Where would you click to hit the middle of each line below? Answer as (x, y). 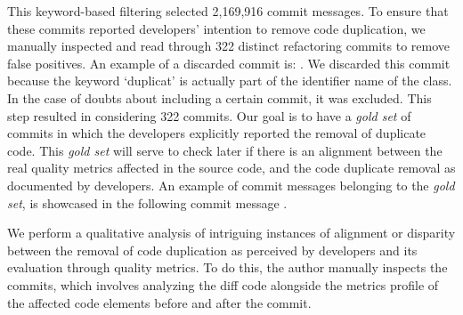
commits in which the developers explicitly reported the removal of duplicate (217, 133)
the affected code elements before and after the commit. (159, 302)
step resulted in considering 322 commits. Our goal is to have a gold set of (209, 115)
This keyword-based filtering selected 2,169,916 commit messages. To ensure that (228, 11)
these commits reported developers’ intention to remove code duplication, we (216, 28)
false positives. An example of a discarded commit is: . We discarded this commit (229, 63)
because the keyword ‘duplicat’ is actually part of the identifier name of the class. (230, 81)
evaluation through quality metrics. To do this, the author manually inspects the (227, 267)
